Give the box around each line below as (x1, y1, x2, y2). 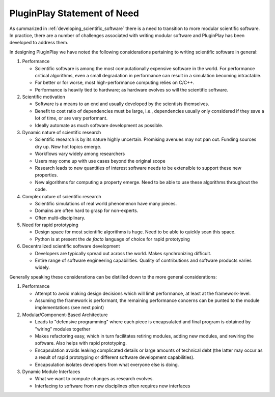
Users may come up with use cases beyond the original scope (35, 158, 166, 164)
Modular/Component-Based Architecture (22, 312, 108, 318)
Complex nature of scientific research (22, 193, 101, 199)
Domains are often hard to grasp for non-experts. (35, 207, 139, 213)
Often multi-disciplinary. (35, 215, 86, 221)
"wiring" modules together (35, 326, 91, 332)
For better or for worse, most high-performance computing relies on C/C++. (35, 79, 195, 86)
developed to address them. (9, 40, 69, 46)
